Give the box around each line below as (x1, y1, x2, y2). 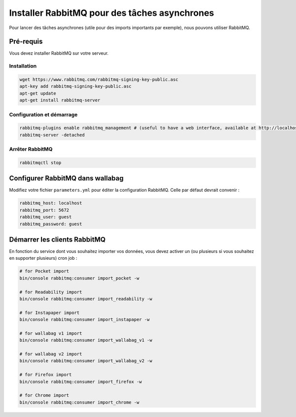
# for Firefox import (19, 372, 72, 378)
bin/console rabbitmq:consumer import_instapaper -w (19, 317, 150, 322)
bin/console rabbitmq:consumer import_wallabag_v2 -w (19, 358, 152, 364)
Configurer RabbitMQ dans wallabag (9, 174, 124, 182)
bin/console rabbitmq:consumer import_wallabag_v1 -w (19, 338, 152, 343)
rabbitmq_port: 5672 (19, 207, 69, 213)
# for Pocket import (19, 269, 69, 274)
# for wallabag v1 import (19, 330, 82, 336)
